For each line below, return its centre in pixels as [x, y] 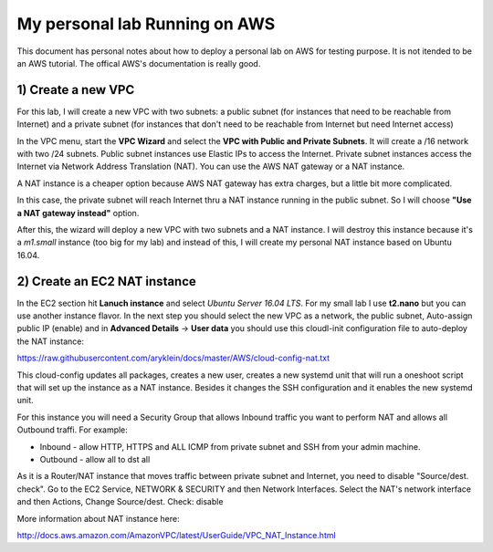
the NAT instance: [50, 341]
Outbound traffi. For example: [72, 430]
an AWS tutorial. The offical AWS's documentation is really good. [139, 63]
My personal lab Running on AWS [146, 24]
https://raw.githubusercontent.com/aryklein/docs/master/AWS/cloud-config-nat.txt [173, 358]
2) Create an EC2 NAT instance [106, 281]
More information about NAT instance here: [98, 518]
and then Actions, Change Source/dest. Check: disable [120, 502]
